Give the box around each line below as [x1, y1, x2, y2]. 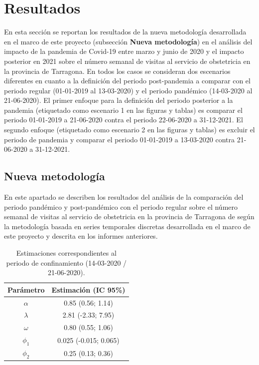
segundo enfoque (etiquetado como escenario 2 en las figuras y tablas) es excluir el [4, 124, 255, 135]
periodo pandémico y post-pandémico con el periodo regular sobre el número [4, 201, 238, 212]
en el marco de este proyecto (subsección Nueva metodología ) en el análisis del [4, 36, 253, 46]
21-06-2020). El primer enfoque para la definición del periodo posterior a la [4, 95, 233, 105]
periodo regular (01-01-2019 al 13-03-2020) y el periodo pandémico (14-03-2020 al [4, 85, 253, 95]
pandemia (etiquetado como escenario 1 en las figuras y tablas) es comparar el [4, 104, 243, 115]
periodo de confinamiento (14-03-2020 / [6, 257, 127, 268]
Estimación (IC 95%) [51, 284, 126, 295]
